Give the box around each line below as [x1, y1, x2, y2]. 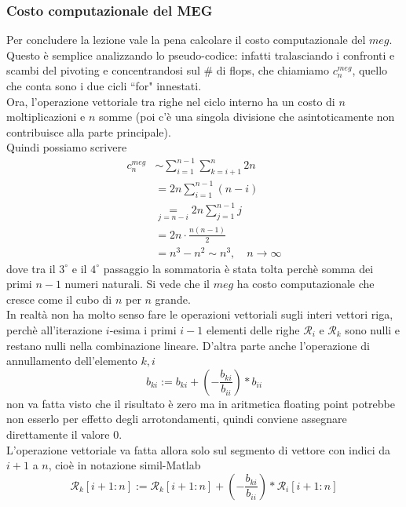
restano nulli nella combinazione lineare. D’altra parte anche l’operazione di [6, 337, 370, 353]
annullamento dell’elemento [6, 352, 137, 369]
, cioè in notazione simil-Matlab [48, 457, 201, 473]
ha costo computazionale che [236, 275, 375, 292]
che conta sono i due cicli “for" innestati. [6, 78, 202, 93]
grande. [155, 290, 191, 307]
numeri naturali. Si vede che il [64, 275, 210, 292]
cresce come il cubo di [6, 290, 112, 307]
